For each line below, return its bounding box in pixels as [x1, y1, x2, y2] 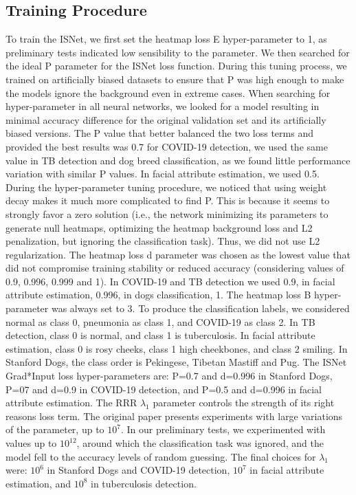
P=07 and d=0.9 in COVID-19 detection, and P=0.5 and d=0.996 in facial [5, 382, 322, 396]
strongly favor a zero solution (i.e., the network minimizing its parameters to [5, 206, 329, 221]
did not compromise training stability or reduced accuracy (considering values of [5, 261, 344, 275]
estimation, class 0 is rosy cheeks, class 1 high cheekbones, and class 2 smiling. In [5, 341, 348, 355]
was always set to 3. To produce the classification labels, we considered [51, 301, 350, 316]
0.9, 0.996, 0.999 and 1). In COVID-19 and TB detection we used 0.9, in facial [5, 274, 335, 288]
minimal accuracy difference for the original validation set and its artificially [5, 112, 326, 126]
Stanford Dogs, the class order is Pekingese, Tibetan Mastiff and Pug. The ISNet [5, 355, 347, 369]
